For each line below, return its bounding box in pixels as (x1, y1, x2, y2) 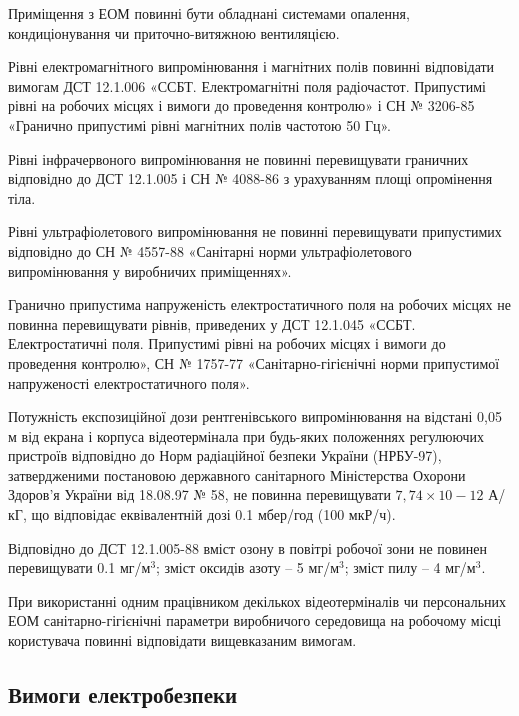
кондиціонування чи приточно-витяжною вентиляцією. (8, 22, 340, 43)
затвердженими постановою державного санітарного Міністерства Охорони (8, 464, 466, 485)
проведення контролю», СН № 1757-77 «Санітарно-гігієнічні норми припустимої (8, 352, 500, 373)
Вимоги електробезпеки (8, 679, 238, 710)
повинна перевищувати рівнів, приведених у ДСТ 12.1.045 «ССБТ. (8, 313, 416, 334)
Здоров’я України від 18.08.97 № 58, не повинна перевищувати (8, 484, 391, 505)
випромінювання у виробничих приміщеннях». (8, 260, 292, 281)
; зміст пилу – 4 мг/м (344, 557, 476, 578)
